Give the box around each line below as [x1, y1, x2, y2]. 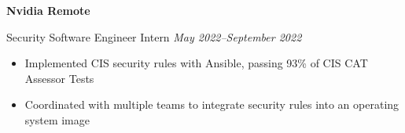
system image [24, 111, 90, 128]
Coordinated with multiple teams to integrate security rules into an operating [24, 96, 399, 113]
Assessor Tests [24, 70, 94, 86]
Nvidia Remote [6, 2, 90, 18]
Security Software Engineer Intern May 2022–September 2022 [6, 28, 302, 45]
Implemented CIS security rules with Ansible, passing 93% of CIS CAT [24, 55, 368, 71]
